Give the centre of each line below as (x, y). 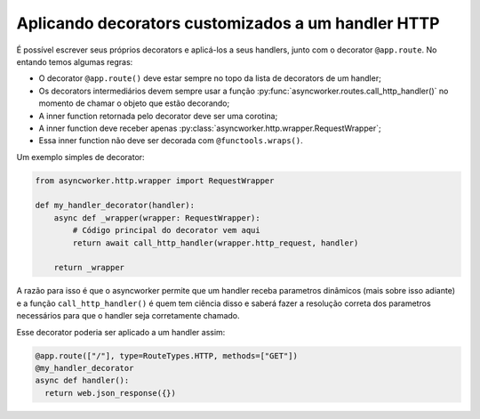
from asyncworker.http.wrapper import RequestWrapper (155, 181)
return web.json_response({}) (111, 393)
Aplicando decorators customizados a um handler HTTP (228, 23)
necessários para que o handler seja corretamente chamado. (128, 316)
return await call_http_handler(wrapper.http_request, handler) (216, 243)
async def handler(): (82, 381)
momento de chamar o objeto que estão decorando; (134, 103)
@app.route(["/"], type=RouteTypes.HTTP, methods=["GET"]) (166, 355)
